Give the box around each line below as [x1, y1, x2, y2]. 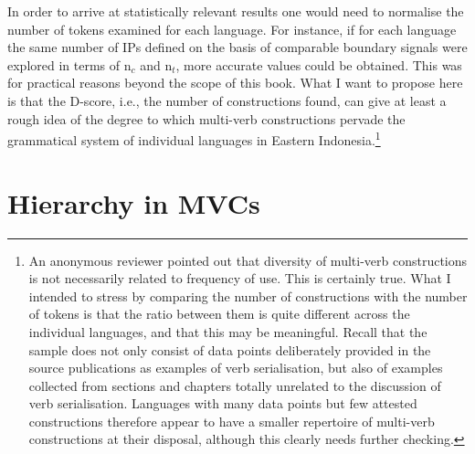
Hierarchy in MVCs [7, 184, 260, 221]
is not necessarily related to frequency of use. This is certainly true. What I [28, 269, 451, 288]
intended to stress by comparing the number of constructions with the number [28, 286, 468, 305]
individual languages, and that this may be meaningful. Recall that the [28, 322, 427, 341]
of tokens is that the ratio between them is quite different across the [28, 304, 410, 323]
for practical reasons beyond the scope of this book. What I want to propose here [7, 73, 463, 92]
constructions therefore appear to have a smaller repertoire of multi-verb [28, 411, 435, 430]
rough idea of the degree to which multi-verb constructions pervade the [7, 109, 406, 128]
